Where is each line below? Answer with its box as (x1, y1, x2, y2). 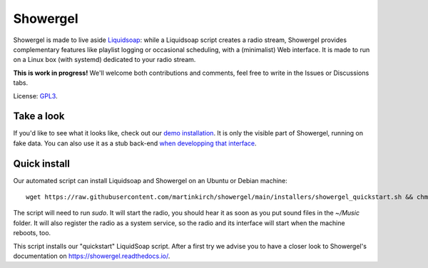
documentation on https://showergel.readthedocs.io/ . (13, 252, 170, 260)
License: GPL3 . (13, 91, 58, 100)
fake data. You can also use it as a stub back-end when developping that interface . (13, 139, 257, 148)
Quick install (13, 158, 71, 170)
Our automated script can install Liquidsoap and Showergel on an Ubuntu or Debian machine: (13, 176, 288, 185)
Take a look (13, 110, 65, 123)
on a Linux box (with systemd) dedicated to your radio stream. (13, 56, 196, 64)
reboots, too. (13, 229, 51, 237)
